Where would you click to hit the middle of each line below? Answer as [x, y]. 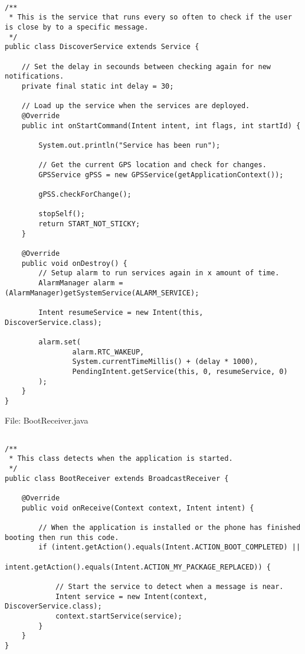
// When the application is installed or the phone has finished [170, 528]
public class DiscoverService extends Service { [102, 47]
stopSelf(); [62, 214]
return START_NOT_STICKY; [89, 224]
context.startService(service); [119, 616]
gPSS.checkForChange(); [85, 195]
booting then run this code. [62, 537]
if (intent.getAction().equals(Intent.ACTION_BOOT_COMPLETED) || [170, 547]
